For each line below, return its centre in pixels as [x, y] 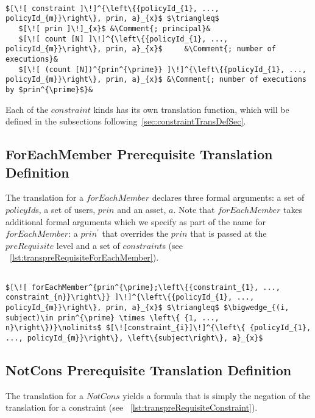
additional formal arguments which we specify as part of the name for [136, 221]
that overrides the [135, 233]
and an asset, [142, 209]
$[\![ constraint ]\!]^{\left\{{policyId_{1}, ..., [112, 8]
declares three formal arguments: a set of [228, 197]
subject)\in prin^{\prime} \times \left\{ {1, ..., [112, 318]
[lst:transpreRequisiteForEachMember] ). [84, 257]
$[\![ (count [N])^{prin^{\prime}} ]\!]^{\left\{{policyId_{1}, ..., [162, 69]
